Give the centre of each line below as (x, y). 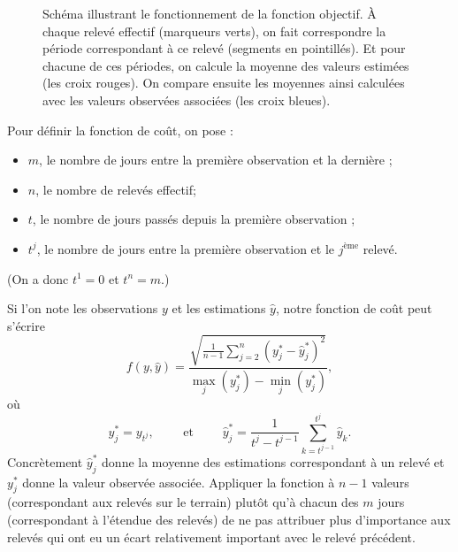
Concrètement (45, 461)
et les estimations (219, 308)
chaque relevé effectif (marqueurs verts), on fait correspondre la (214, 31)
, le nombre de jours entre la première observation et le (186, 248)
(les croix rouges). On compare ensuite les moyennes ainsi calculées (224, 83)
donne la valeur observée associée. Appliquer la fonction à (179, 482)
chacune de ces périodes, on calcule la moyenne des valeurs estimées (226, 65)
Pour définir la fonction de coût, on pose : (120, 130)
